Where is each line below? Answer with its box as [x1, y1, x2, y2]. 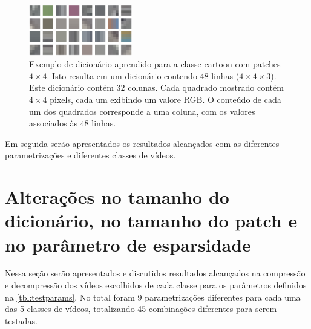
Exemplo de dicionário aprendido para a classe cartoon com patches [29, 57, 281, 70]
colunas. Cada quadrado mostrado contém [128, 81, 284, 94]
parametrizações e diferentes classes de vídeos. [5, 149, 176, 161]
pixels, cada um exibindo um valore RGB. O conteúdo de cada [50, 93, 281, 105]
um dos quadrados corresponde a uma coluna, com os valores [29, 105, 255, 117]
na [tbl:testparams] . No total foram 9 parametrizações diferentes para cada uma [5, 290, 301, 303]
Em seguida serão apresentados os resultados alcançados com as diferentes [5, 137, 280, 149]
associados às [29, 117, 78, 129]
